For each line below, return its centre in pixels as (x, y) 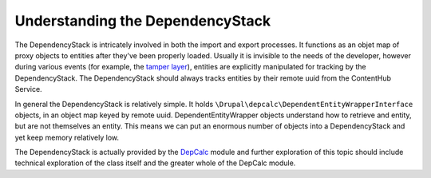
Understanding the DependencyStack (143, 21)
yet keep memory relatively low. (67, 137)
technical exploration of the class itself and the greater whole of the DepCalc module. (155, 163)
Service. (29, 89)
